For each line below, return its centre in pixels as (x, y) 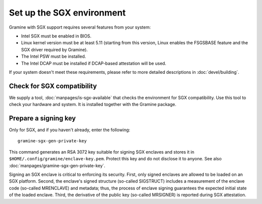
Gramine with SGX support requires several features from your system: (80, 27)
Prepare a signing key (42, 118)
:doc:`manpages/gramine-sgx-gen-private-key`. (57, 166)
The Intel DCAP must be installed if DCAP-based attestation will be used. (94, 63)
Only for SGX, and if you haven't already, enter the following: (70, 130)
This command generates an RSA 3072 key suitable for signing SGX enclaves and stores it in (102, 152)
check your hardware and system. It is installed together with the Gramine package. (93, 104)
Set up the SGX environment (67, 13)
